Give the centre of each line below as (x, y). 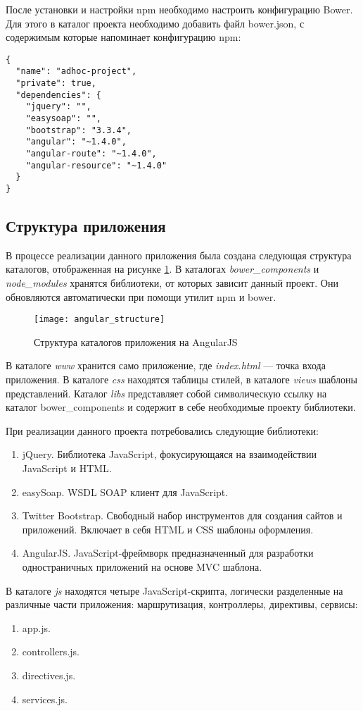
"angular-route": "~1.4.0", (91, 154)
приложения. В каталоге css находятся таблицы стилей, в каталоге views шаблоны (181, 379)
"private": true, (56, 84)
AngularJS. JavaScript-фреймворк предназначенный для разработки (168, 553)
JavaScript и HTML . (67, 468)
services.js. (45, 699)
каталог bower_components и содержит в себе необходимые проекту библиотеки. (181, 407)
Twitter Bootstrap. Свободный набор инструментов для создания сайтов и (182, 515)
